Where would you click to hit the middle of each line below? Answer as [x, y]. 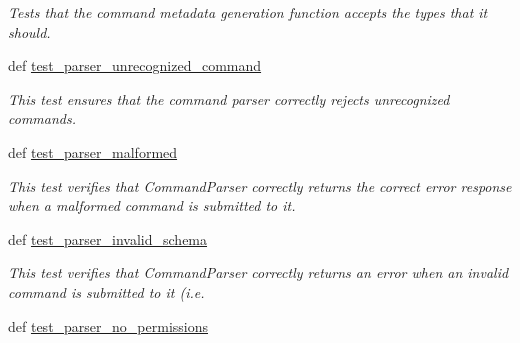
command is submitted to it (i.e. [106, 291]
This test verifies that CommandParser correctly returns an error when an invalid [258, 272]
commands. [42, 118]
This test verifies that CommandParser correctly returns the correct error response [260, 185]
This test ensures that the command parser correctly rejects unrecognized [229, 98]
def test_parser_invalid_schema [108, 238]
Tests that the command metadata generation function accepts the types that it [248, 12]
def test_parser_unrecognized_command [135, 65]
